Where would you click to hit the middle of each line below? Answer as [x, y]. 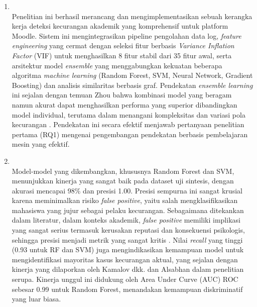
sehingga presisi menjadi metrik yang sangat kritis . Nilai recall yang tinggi [127, 239]
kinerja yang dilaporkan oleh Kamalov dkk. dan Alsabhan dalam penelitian [128, 269]
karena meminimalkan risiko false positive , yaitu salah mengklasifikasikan [125, 200]
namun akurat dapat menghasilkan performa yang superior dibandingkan [124, 104]
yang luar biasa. [36, 299]
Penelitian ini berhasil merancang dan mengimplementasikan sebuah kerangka [132, 16]
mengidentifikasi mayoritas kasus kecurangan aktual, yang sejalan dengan [125, 259]
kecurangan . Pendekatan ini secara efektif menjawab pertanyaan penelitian [128, 124]
